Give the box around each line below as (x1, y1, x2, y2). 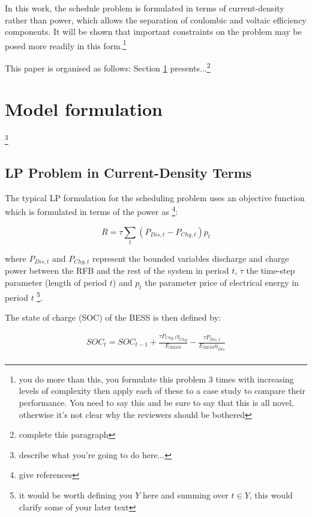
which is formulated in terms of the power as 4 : (5, 204, 178, 218)
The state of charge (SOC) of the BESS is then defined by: (5, 311, 221, 324)
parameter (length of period (5, 276, 107, 289)
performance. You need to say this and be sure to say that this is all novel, (19, 396, 294, 409)
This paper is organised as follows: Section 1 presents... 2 (5, 60, 211, 74)
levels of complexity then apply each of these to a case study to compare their (19, 384, 305, 397)
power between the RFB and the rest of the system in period (5, 264, 229, 277)
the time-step (246, 264, 295, 277)
